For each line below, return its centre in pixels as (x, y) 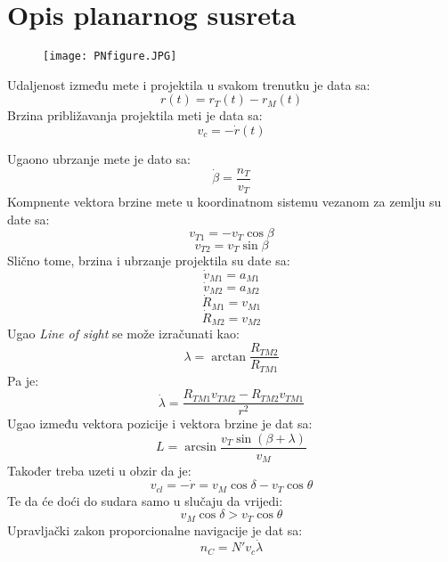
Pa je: (23, 380)
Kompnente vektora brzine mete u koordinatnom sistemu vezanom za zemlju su (224, 202)
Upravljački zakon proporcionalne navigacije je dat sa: (155, 529)
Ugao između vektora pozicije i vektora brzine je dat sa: (160, 424)
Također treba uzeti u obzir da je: (99, 471)
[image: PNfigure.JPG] (110, 57)
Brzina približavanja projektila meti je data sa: (135, 115)
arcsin (201, 448)
